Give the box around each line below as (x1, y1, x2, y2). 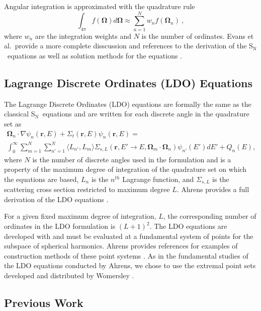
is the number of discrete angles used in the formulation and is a (32, 154, 231, 164)
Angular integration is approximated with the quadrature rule (4, 1, 195, 11)
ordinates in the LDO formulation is (4, 221, 116, 231)
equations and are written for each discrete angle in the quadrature (42, 108, 249, 119)
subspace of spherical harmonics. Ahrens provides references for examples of (4, 240, 238, 251)
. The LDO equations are (149, 221, 227, 231)
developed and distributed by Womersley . (4, 270, 134, 281)
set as (4, 118, 22, 129)
